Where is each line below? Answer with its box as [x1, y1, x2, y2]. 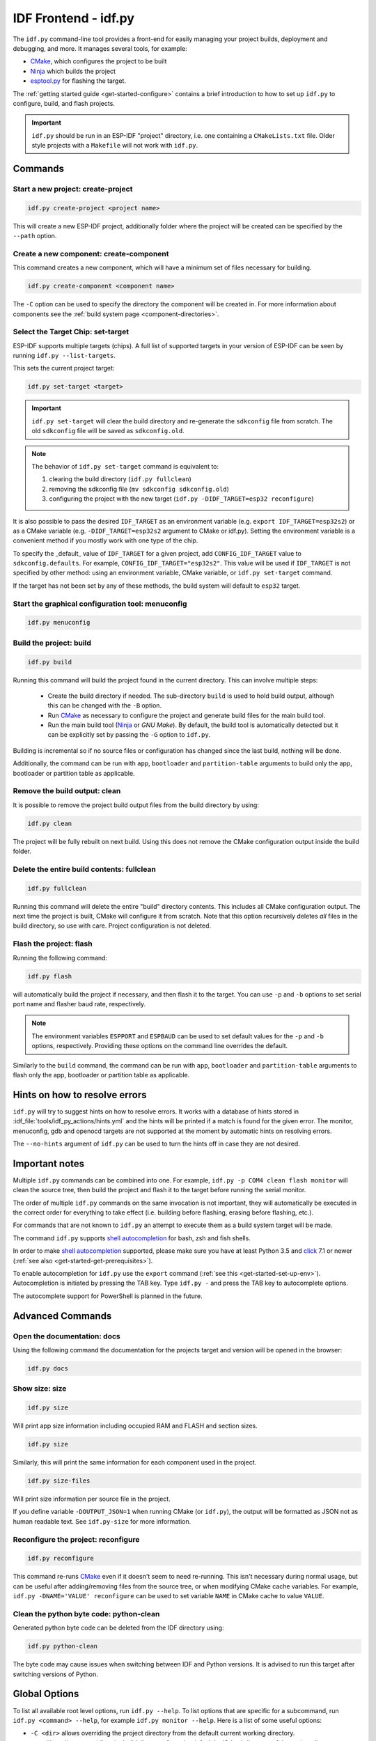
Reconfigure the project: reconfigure [13, 1534, 140, 1544]
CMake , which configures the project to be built [30, 57, 167, 65]
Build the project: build [13, 638, 92, 648]
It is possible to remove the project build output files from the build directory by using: [13, 801, 259, 809]
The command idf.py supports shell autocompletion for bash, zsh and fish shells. [13, 1233, 251, 1242]
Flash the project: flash [13, 939, 93, 948]
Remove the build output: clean [13, 786, 121, 796]
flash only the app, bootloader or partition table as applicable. [13, 1070, 190, 1079]
